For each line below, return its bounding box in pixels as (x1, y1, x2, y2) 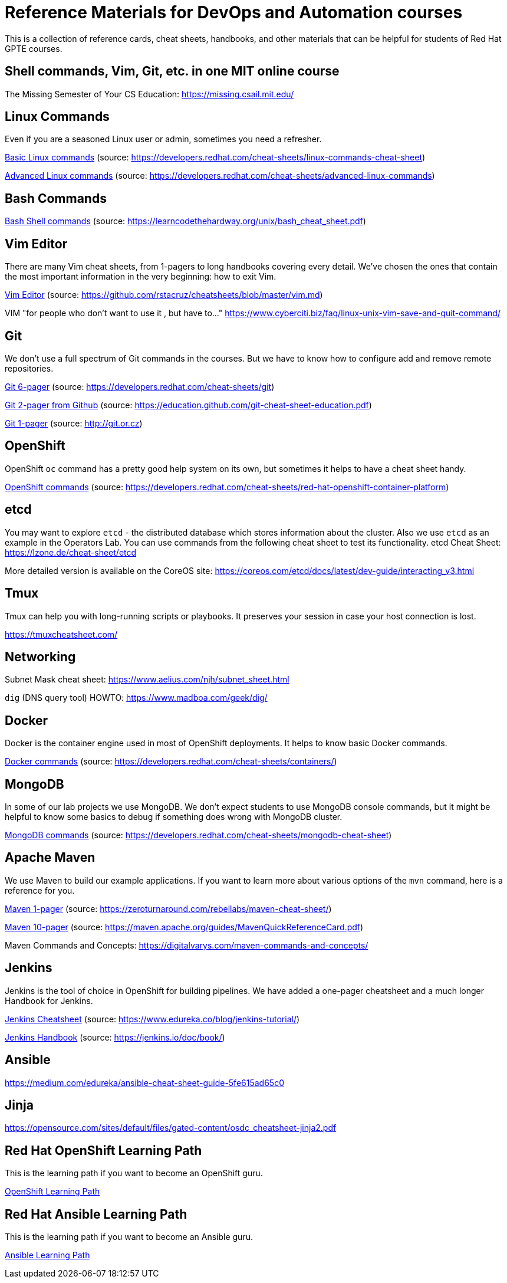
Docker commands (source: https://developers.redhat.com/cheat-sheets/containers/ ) (5, 756, 337, 767)
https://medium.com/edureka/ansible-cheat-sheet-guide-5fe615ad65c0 (5, 1077, 284, 1088)
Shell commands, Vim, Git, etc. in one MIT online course (5, 64, 340, 79)
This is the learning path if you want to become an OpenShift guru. (5, 1168, 263, 1179)
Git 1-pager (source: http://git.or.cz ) (5, 418, 143, 428)
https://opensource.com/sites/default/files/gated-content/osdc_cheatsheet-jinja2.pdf (5, 1123, 337, 1133)
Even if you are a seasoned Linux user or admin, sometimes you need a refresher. (5, 134, 322, 145)
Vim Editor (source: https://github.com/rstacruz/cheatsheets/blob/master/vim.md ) (5, 290, 323, 300)
